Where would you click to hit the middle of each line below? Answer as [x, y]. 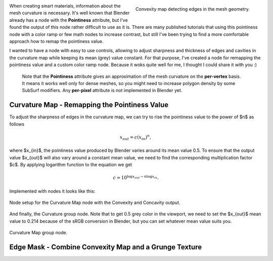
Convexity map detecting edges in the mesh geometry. [193, 9]
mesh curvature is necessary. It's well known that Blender [70, 13]
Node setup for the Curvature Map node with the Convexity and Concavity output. [95, 203]
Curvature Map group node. [38, 233]
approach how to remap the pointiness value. [56, 41]
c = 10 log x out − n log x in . [136, 177]
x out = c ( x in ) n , [135, 137]
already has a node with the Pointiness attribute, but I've [69, 20]
